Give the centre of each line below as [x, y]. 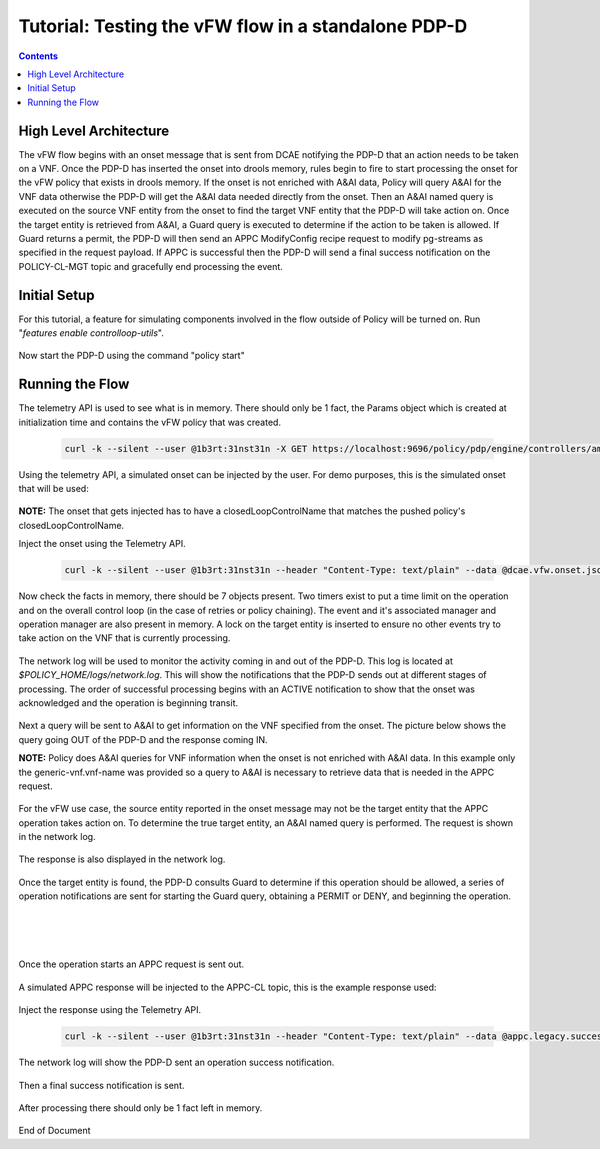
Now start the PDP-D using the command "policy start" [131, 356]
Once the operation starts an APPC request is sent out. [131, 964]
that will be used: [53, 489]
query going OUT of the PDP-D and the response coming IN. [143, 739]
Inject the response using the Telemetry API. [110, 1010]
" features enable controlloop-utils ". [91, 333]
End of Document [54, 1131]
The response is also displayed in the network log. [122, 859]
